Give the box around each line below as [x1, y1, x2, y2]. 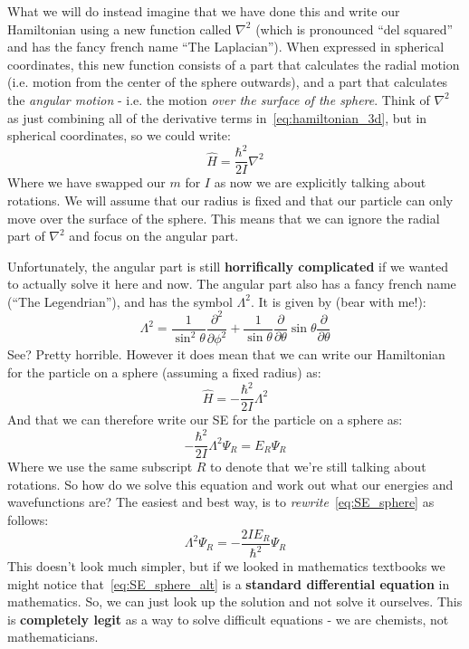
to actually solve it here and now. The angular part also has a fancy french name [7, 274, 456, 293]
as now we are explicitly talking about [214, 173, 426, 192]
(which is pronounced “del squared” [255, 19, 454, 38]
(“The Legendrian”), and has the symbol [7, 291, 233, 310]
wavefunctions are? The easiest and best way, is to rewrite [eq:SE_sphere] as [7, 492, 435, 511]
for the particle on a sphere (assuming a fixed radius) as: [7, 362, 321, 381]
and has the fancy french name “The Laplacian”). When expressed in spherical [7, 37, 445, 56]
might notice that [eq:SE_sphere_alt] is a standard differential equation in [7, 574, 450, 593]
